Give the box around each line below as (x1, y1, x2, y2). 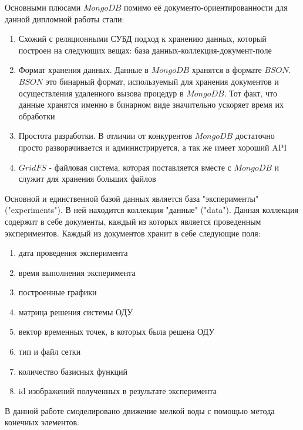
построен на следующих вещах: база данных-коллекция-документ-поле (18, 44, 272, 56)
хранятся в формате (191, 64, 262, 76)
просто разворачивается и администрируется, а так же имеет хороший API (18, 141, 287, 153)
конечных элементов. (5, 416, 80, 428)
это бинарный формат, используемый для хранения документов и (45, 75, 279, 87)
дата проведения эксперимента (18, 246, 128, 259)
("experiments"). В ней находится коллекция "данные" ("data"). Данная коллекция (5, 204, 298, 216)
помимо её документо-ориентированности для (124, 1, 288, 13)
